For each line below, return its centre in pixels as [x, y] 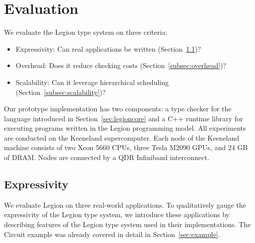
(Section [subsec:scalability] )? [61, 92]
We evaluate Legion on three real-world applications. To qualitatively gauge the [125, 204]
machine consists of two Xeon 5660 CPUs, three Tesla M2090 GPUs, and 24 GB [126, 147]
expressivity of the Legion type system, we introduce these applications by [117, 214]
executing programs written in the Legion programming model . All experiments [125, 128]
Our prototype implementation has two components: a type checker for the [118, 109]
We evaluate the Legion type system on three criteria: [86, 32]
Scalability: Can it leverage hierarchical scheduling [92, 82]
